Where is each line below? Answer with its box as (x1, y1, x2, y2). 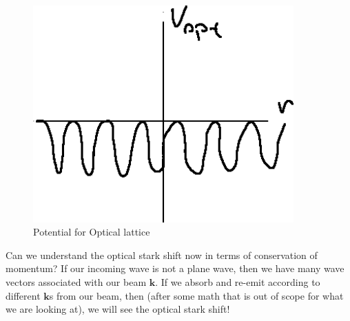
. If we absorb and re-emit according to (155, 274, 320, 289)
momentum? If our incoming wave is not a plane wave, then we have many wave (6, 261, 344, 276)
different (6, 288, 41, 302)
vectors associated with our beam (6, 274, 147, 289)
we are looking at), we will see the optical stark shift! (6, 302, 230, 316)
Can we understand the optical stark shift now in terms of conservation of (6, 247, 318, 262)
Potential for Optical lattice (33, 225, 150, 239)
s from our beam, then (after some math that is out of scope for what (49, 288, 344, 302)
